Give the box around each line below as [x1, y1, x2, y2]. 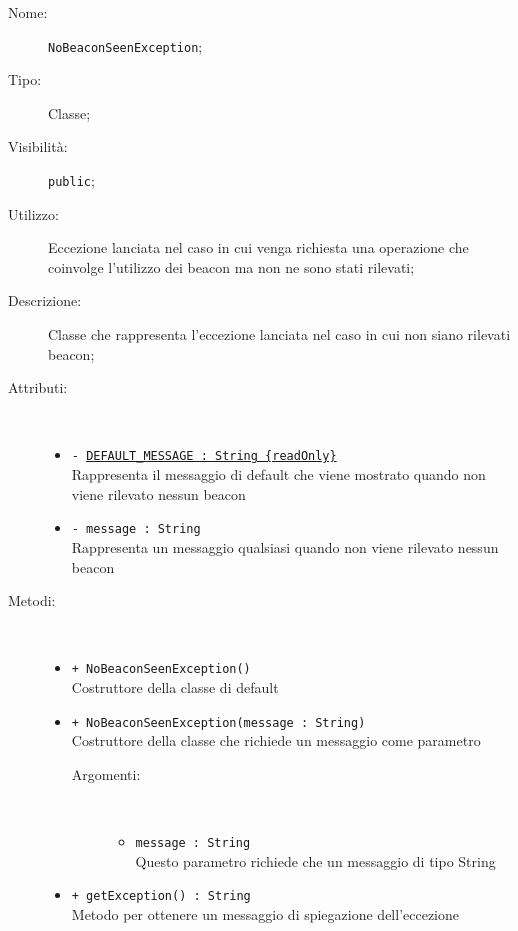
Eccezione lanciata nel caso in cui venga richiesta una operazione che [48, 237, 469, 258]
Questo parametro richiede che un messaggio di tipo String [135, 850, 496, 871]
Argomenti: [71, 763, 141, 784]
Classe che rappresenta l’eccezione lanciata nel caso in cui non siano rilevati [48, 324, 511, 345]
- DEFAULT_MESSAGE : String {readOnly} [71, 449, 337, 464]
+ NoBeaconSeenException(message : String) [71, 715, 366, 730]
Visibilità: [8, 136, 68, 157]
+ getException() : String [71, 889, 251, 904]
